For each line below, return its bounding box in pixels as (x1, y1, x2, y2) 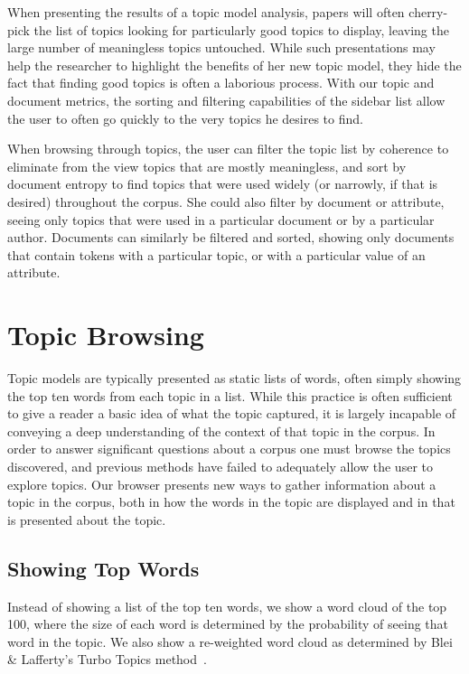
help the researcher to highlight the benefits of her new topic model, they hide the (7, 55, 462, 74)
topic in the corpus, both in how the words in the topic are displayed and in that (7, 492, 455, 511)
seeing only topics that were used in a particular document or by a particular (7, 210, 435, 229)
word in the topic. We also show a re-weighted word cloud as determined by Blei (7, 632, 453, 651)
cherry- (408, 3, 448, 21)
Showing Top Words (7, 554, 200, 582)
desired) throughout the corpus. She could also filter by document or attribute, (7, 192, 445, 211)
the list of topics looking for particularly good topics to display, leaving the (33, 20, 449, 39)
